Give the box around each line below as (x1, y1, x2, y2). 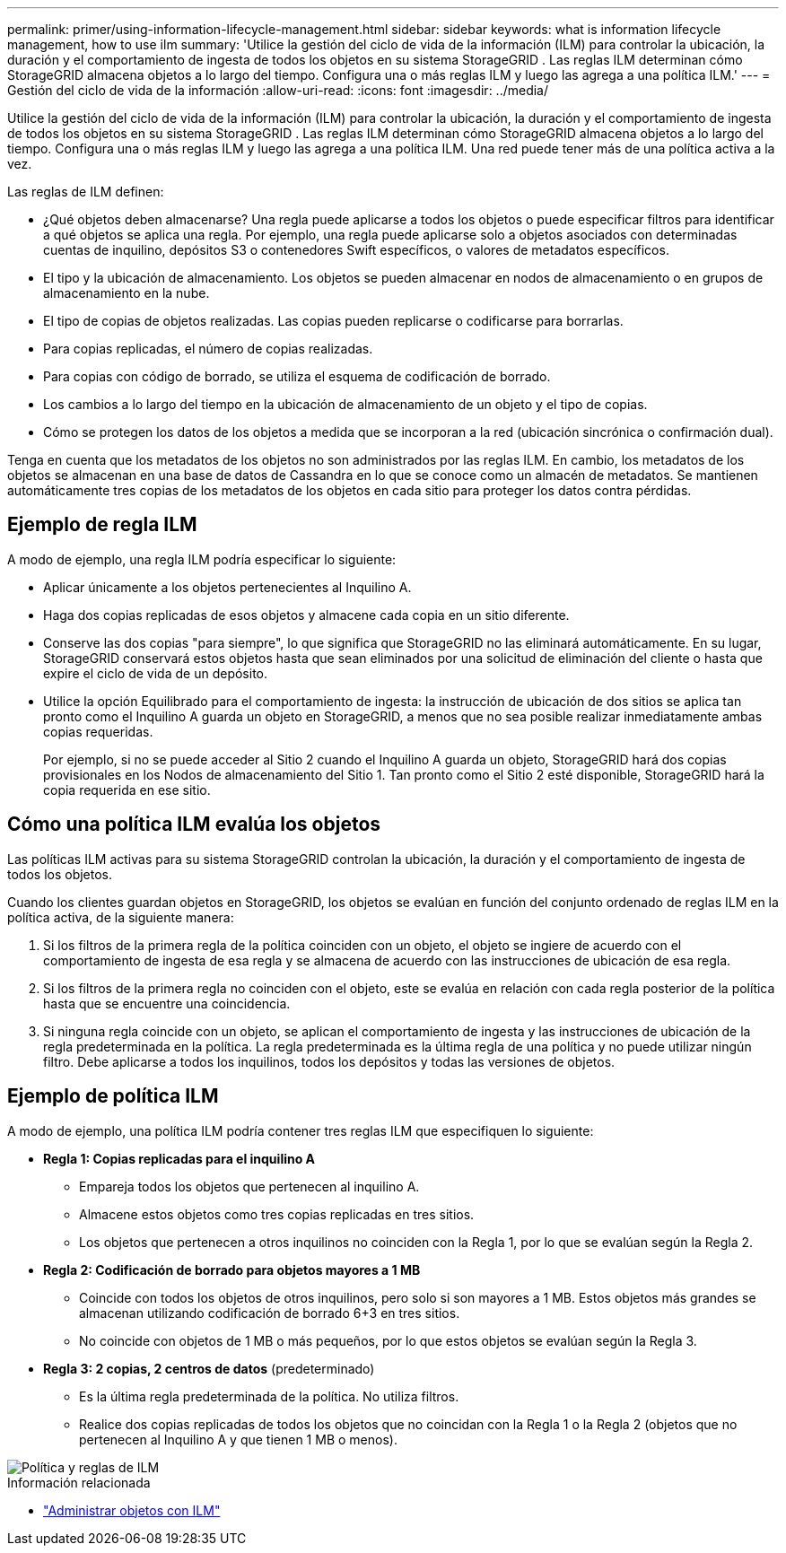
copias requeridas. (43, 723, 153, 739)
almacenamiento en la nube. (43, 285, 210, 301)
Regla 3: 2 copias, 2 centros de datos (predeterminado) (43, 1360, 375, 1376)
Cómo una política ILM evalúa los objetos (7, 813, 381, 836)
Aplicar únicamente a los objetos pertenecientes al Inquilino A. (43, 579, 412, 595)
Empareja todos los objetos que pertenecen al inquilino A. (79, 1178, 420, 1194)
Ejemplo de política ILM (7, 1085, 219, 1108)
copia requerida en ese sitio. (43, 781, 211, 798)
